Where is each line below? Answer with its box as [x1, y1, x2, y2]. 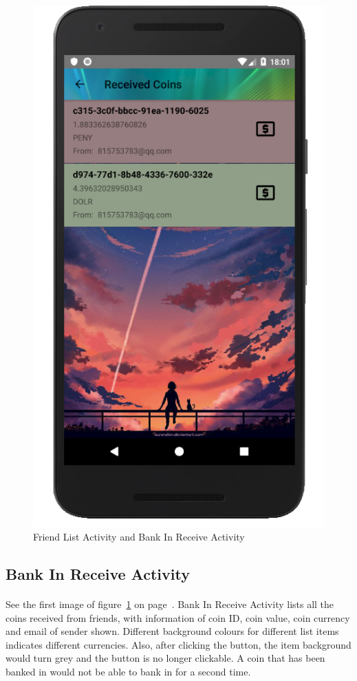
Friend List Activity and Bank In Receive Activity [33, 530, 245, 544]
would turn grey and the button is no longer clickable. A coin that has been [6, 651, 325, 665]
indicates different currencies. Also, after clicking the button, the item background [6, 637, 351, 651]
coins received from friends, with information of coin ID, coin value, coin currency [6, 610, 350, 625]
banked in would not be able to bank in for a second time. [6, 664, 251, 678]
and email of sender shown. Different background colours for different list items [6, 624, 339, 638]
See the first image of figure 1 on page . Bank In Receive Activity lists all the [6, 597, 334, 611]
